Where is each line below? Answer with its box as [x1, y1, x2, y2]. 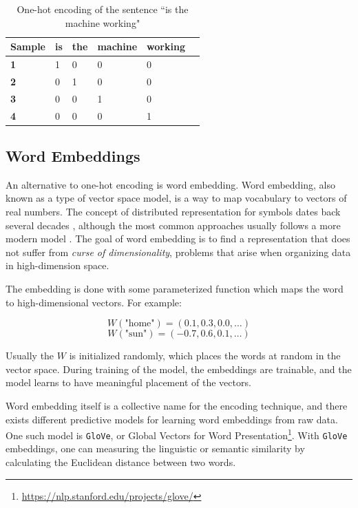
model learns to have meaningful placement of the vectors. [6, 375, 251, 390]
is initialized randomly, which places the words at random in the [69, 348, 341, 363]
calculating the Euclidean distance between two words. [6, 455, 236, 469]
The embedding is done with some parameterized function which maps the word [6, 282, 344, 296]
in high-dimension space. [6, 258, 109, 273]
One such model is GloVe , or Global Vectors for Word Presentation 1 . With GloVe [6, 426, 348, 442]
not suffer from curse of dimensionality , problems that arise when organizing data [6, 244, 351, 259]
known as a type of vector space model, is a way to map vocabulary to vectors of [6, 191, 347, 205]
